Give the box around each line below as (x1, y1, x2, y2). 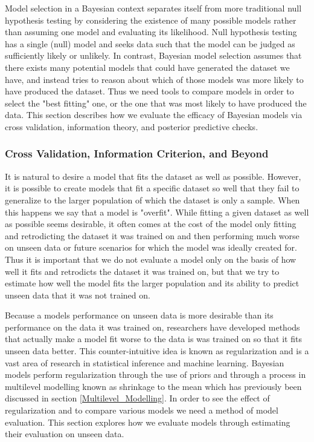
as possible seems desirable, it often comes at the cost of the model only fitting (5, 217, 296, 230)
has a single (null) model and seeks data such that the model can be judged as (5, 37, 295, 50)
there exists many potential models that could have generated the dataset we (5, 61, 290, 73)
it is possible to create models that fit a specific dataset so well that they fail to (5, 182, 300, 194)
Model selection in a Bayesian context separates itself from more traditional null (5, 2, 302, 14)
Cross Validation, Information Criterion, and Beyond (5, 146, 269, 161)
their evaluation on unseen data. (5, 427, 124, 440)
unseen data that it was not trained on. (5, 288, 150, 301)
